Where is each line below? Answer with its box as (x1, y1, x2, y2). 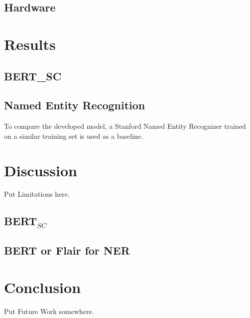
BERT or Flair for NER (4, 243, 130, 258)
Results (4, 33, 56, 54)
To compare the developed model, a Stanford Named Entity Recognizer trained (4, 121, 246, 131)
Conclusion (4, 277, 81, 297)
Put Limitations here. (4, 189, 70, 199)
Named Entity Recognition (4, 97, 145, 113)
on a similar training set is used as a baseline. (4, 130, 143, 141)
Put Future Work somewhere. (4, 306, 94, 316)
